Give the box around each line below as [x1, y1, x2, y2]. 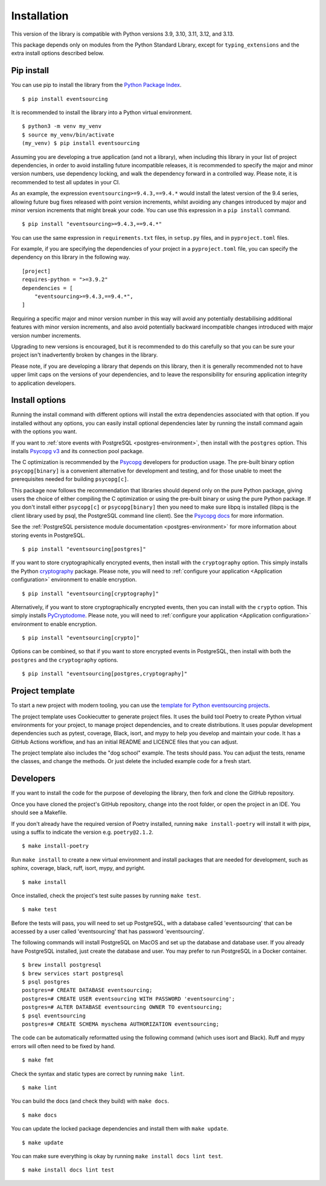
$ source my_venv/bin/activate [22, 131, 115, 138]
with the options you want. [11, 428, 77, 435]
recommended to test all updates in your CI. [11, 178, 120, 185]
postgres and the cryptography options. [11, 656, 119, 663]
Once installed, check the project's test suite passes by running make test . [11, 892, 202, 899]
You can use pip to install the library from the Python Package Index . [11, 82, 182, 89]
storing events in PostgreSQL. [11, 532, 86, 539]
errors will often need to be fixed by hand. [11, 1042, 116, 1049]
